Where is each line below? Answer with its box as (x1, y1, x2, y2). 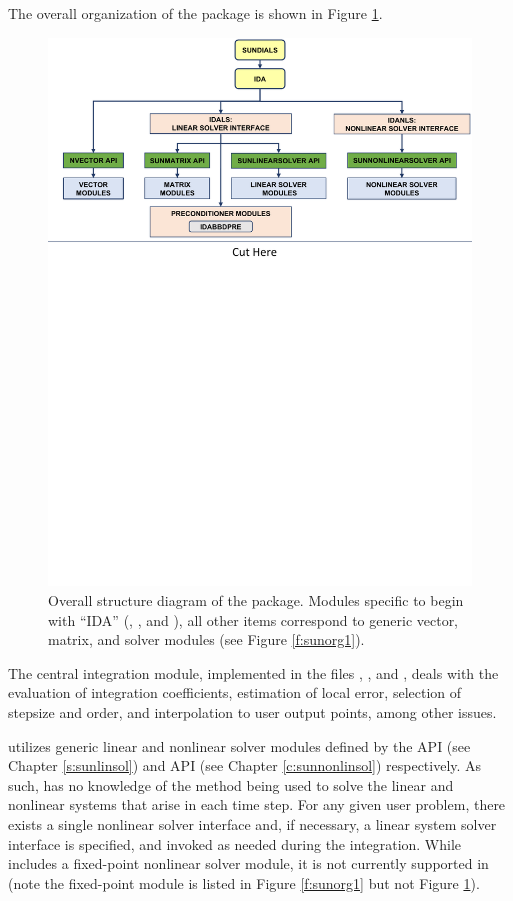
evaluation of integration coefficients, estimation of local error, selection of (8, 682, 462, 703)
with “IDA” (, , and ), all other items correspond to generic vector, (48, 609, 459, 630)
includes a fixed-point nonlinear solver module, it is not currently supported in (8, 853, 489, 874)
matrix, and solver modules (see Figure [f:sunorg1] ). (48, 629, 365, 650)
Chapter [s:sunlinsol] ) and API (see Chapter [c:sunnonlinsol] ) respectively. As (8, 755, 482, 776)
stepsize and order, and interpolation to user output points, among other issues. (8, 702, 497, 723)
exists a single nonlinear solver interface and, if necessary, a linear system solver (8, 814, 497, 835)
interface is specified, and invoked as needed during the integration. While (8, 833, 462, 854)
